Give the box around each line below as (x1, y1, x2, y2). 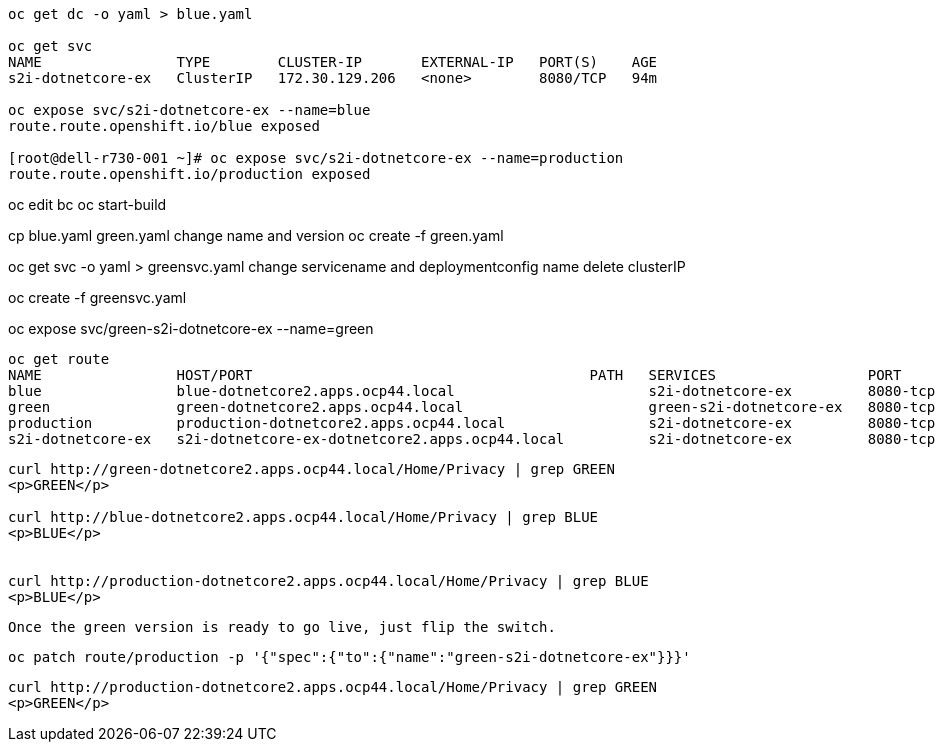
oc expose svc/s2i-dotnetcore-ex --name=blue (8, 102, 371, 118)
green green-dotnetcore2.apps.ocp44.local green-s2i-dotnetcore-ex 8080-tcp (8, 399, 936, 415)
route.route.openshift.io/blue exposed (8, 118, 320, 134)
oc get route (8, 351, 110, 367)
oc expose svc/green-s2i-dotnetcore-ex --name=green (8, 320, 374, 337)
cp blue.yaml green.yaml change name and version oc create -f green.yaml (8, 227, 504, 244)
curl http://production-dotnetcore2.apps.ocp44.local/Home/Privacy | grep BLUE (8, 573, 649, 589)
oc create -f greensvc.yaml (8, 289, 187, 306)
